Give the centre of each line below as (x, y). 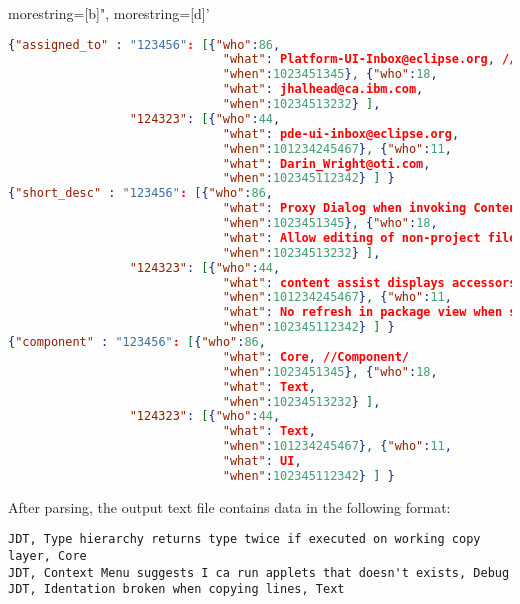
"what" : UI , (262, 461)
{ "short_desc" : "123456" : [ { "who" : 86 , (141, 193)
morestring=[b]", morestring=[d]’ (109, 13)
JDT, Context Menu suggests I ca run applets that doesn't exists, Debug (259, 572)
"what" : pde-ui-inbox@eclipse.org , (341, 133)
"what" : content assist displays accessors (369, 282)
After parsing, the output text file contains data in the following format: (229, 506)
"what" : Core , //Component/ (315, 356)
